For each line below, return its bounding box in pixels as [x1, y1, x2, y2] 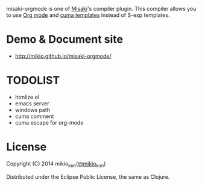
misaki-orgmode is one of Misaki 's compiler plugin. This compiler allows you [6, 5, 197, 12]
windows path [14, 106, 50, 113]
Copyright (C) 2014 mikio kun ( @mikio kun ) [6, 160, 106, 169]
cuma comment [14, 113, 54, 120]
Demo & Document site [6, 33, 124, 46]
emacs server [14, 99, 49, 107]
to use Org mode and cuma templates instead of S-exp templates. [6, 11, 170, 19]
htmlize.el [14, 93, 39, 101]
